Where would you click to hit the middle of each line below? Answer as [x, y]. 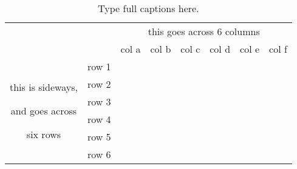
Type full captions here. [148, 8]
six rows [44, 134]
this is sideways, [44, 87]
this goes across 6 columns [204, 31]
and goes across [44, 110]
